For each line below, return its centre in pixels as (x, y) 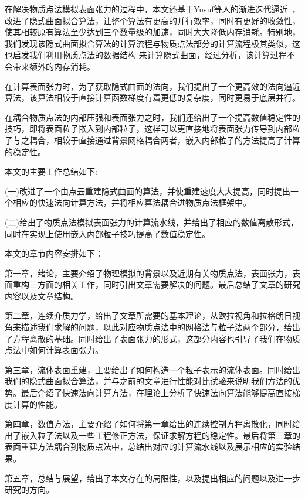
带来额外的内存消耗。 (54, 66)
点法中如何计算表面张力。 (54, 350)
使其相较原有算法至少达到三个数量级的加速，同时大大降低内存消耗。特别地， (152, 32)
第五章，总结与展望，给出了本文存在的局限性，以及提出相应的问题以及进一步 (152, 478)
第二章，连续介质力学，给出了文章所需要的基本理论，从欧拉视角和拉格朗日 (148, 315)
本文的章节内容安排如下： (54, 253)
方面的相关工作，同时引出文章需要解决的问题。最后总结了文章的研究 (169, 284)
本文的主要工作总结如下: (51, 171)
